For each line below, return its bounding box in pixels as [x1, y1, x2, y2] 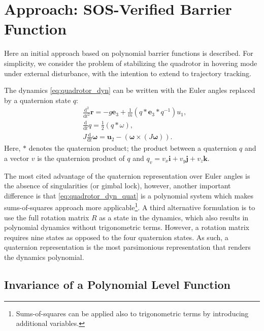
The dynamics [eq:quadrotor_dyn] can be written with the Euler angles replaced [4, 85, 255, 95]
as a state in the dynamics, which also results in [99, 212, 249, 222]
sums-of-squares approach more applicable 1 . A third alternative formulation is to [4, 201, 255, 212]
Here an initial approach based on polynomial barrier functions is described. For [4, 48, 253, 58]
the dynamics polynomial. [4, 251, 84, 262]
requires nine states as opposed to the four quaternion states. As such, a [4, 231, 228, 242]
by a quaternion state [4, 94, 71, 105]
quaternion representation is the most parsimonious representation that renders [4, 242, 251, 252]
